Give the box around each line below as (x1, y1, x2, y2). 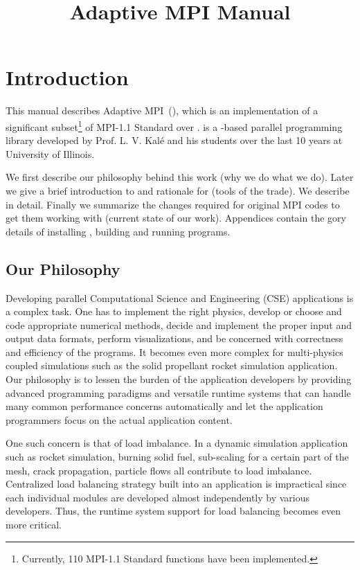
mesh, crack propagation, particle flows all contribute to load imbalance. (6, 463, 312, 477)
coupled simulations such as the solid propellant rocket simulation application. (6, 358, 338, 373)
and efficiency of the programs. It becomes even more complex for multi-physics (6, 344, 343, 359)
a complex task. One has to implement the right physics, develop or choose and (6, 304, 342, 319)
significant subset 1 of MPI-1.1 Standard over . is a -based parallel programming (6, 117, 343, 134)
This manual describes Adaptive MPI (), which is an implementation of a (6, 103, 318, 118)
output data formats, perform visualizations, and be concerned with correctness (6, 331, 343, 346)
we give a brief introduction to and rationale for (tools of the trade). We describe (6, 183, 350, 197)
